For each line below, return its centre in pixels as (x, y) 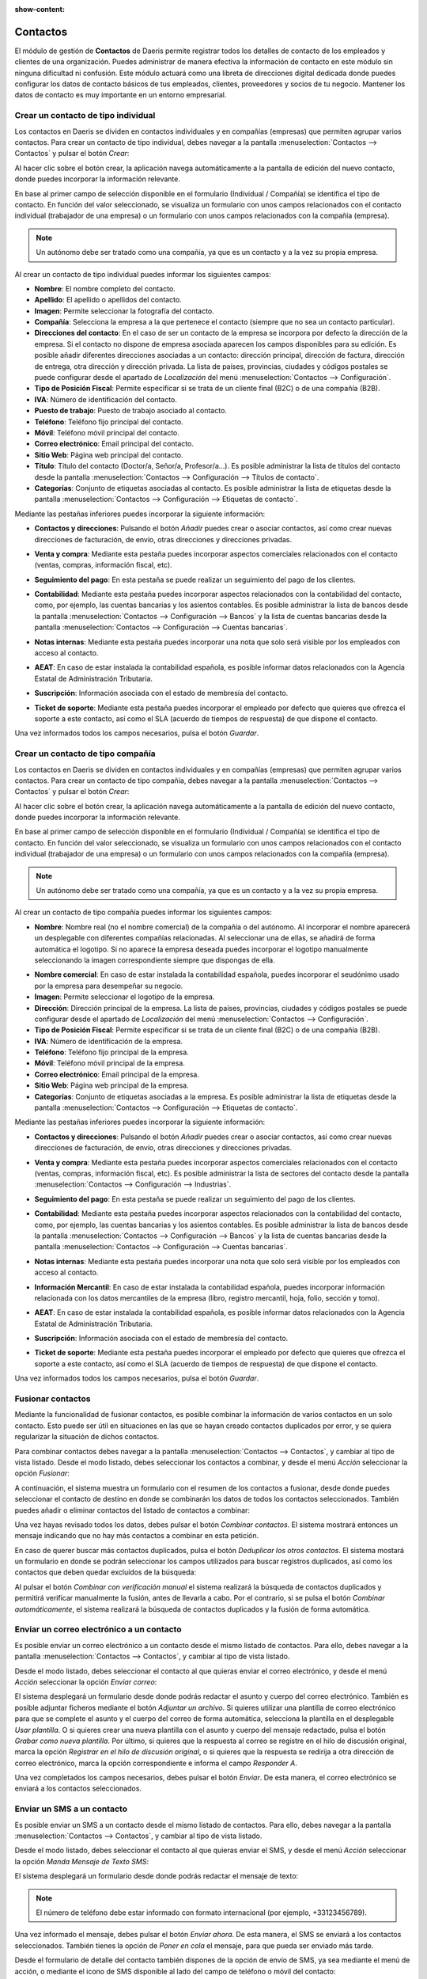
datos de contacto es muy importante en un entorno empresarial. (121, 95)
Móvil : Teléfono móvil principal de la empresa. (110, 1063)
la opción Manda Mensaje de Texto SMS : (82, 1861)
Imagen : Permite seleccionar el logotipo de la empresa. (125, 997)
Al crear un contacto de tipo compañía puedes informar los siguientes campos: (143, 912)
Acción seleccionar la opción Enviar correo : (86, 1681)
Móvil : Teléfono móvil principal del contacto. (107, 432)
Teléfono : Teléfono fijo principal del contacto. (109, 422)
